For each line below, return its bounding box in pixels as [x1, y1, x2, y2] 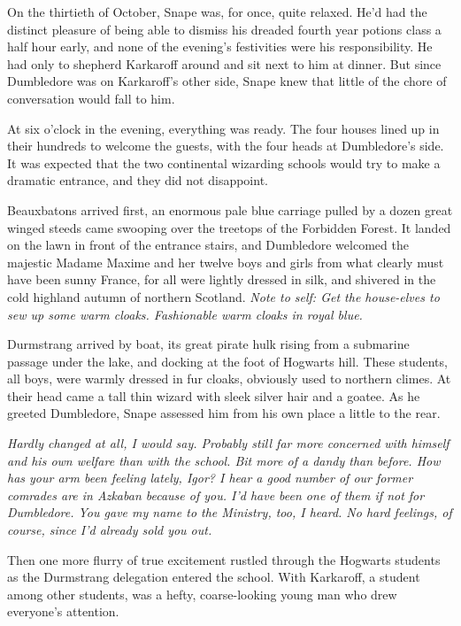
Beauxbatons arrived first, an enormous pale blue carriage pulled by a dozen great [7, 200, 453, 219]
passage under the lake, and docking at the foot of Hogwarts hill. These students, [7, 352, 448, 370]
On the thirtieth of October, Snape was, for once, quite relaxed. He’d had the [7, 3, 427, 20]
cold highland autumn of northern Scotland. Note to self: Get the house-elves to [7, 287, 440, 305]
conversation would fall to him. [7, 89, 175, 107]
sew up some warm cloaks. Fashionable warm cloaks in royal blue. [7, 305, 363, 323]
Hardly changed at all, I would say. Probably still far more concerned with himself [7, 434, 449, 452]
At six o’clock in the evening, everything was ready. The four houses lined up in [7, 119, 440, 137]
